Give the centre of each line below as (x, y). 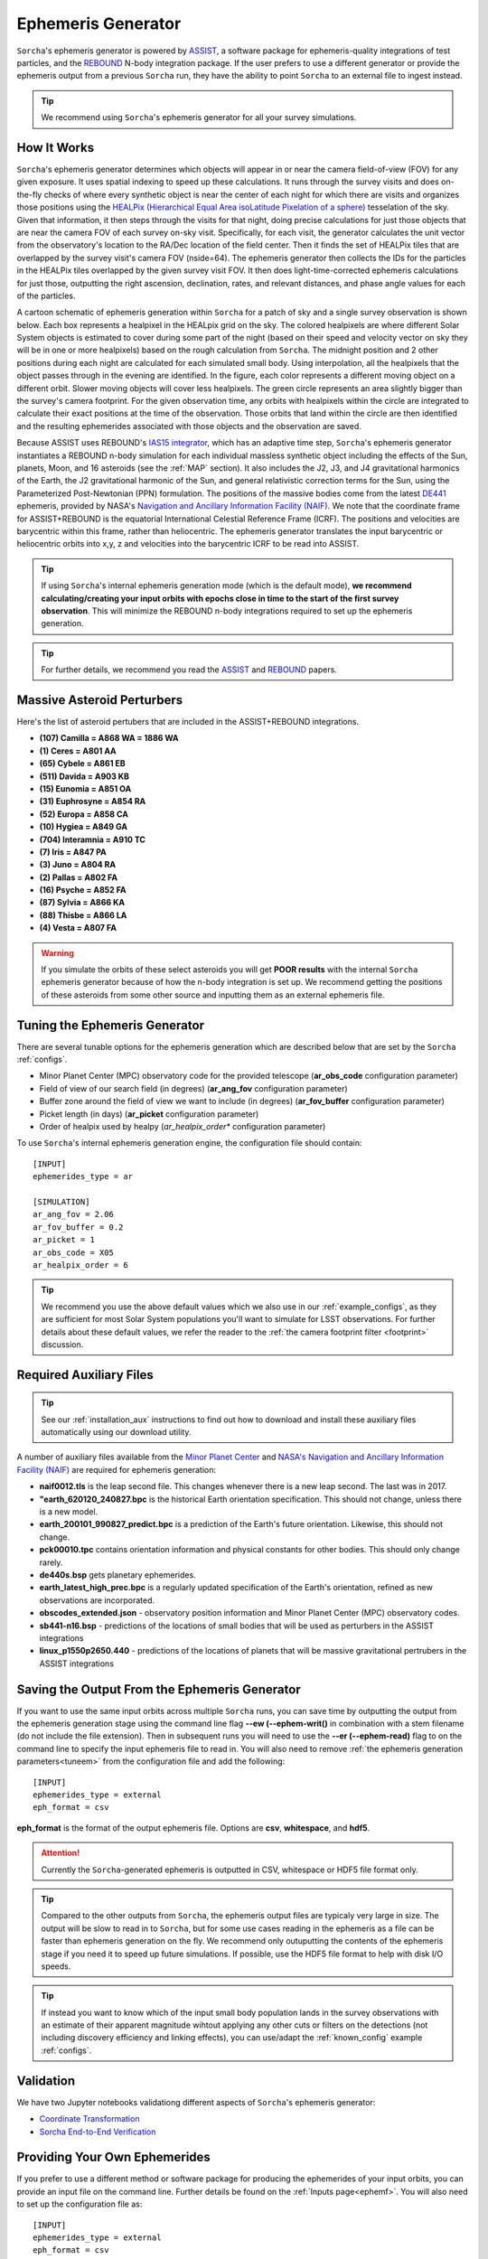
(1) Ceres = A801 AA (78, 751)
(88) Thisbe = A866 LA (83, 915)
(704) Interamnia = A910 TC (93, 839)
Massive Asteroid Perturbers (100, 700)
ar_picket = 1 (64, 1240)
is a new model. (69, 1512)
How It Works (56, 148)
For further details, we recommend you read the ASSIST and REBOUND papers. (189, 670)
